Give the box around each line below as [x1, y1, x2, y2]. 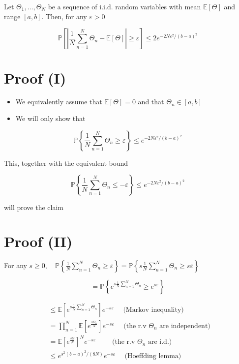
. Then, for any [41, 11, 87, 21]
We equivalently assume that [15, 96, 102, 107]
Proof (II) [4, 231, 73, 251]
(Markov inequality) [123, 306, 184, 313]
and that [138, 96, 164, 107]
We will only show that [15, 113, 86, 123]
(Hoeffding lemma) [124, 353, 181, 360]
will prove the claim [4, 202, 63, 212]
